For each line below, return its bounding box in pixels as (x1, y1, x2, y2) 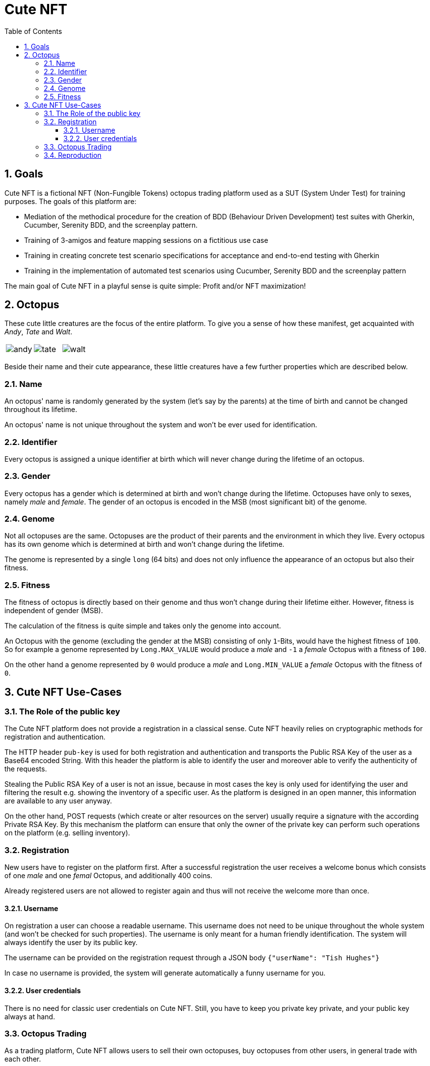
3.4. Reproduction (44, 150, 102, 159)
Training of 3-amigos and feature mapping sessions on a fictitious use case (24, 236, 268, 244)
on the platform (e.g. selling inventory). (4, 829, 130, 837)
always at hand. (4, 1012, 55, 1021)
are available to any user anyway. (4, 797, 112, 805)
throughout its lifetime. (4, 405, 77, 414)
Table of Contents (4, 27, 62, 35)
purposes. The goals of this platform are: (4, 197, 137, 206)
